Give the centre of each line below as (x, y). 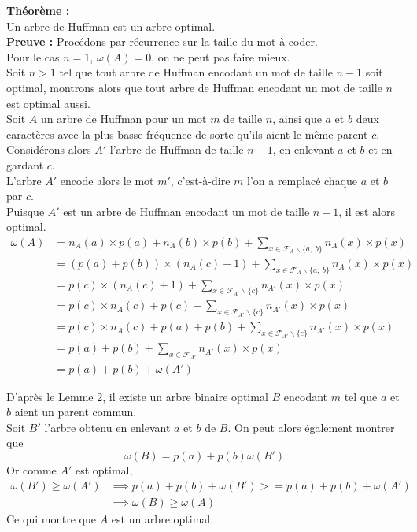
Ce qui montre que (51, 518)
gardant (25, 164)
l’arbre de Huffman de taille (177, 149)
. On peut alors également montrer (311, 427)
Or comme (31, 469)
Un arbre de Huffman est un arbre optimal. (111, 26)
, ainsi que (297, 119)
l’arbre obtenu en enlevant (107, 427)
